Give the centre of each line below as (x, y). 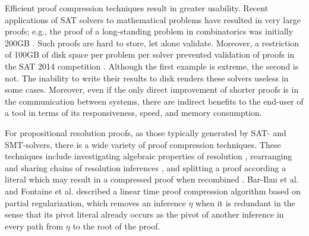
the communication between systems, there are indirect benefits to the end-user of (154, 101)
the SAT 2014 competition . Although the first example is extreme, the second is (152, 66)
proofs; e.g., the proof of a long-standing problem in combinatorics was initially (149, 31)
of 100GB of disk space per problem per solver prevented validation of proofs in (150, 54)
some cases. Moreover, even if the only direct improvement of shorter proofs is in (152, 89)
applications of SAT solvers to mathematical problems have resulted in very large (153, 19)
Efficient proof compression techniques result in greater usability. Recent (137, 8)
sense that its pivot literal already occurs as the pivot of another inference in (144, 214)
